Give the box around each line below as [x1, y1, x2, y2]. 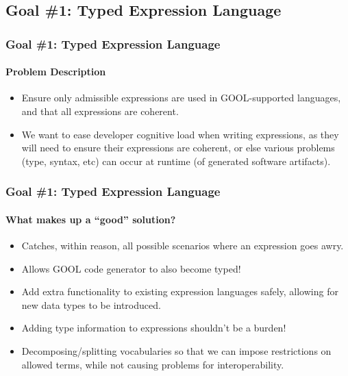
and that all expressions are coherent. [21, 104, 179, 118]
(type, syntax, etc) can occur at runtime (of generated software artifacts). [21, 153, 331, 168]
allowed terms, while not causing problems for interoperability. [21, 357, 284, 371]
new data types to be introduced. [21, 297, 161, 312]
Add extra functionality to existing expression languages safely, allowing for [21, 284, 338, 299]
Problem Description [5, 64, 106, 79]
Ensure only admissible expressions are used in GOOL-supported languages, [21, 90, 341, 105]
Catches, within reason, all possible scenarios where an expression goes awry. [21, 238, 344, 253]
